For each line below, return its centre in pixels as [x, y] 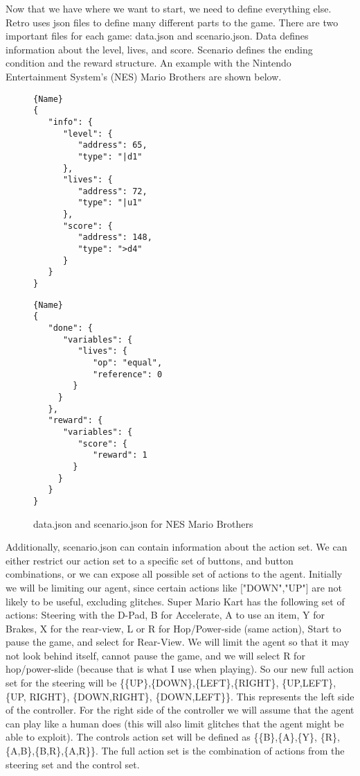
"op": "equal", [127, 363]
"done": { [70, 328]
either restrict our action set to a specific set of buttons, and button [150, 560]
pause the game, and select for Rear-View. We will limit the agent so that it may [178, 642]
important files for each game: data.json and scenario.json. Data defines [157, 36]
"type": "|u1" [110, 203]
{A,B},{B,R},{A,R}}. [52, 751]
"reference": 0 [127, 374]
